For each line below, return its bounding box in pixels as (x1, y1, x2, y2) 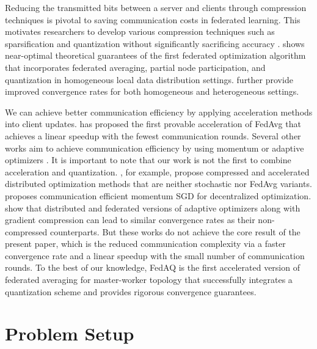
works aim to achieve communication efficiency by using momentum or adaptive (5, 141, 304, 154)
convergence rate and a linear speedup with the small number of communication (5, 249, 305, 262)
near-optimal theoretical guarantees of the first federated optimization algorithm (5, 49, 306, 62)
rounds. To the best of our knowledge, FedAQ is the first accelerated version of (5, 261, 300, 274)
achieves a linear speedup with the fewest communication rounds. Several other (5, 129, 301, 142)
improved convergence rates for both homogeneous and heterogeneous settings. (5, 85, 299, 98)
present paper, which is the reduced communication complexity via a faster (5, 237, 286, 250)
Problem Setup (5, 321, 134, 346)
